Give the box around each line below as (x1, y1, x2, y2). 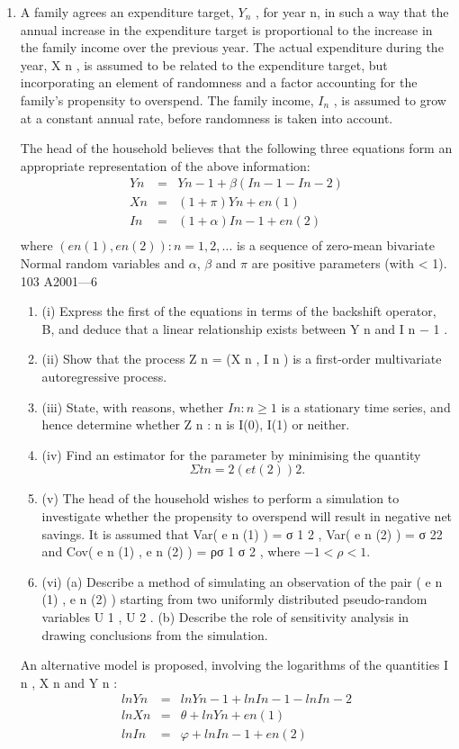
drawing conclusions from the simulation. (41, 625, 268, 644)
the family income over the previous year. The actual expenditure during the (20, 38, 444, 57)
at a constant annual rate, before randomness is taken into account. (20, 108, 393, 127)
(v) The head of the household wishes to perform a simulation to (41, 489, 400, 508)
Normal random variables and (20, 254, 185, 273)
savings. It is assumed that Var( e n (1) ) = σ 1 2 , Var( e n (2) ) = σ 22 (41, 524, 443, 543)
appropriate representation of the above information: (20, 156, 310, 175)
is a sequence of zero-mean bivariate (236, 236, 435, 255)
